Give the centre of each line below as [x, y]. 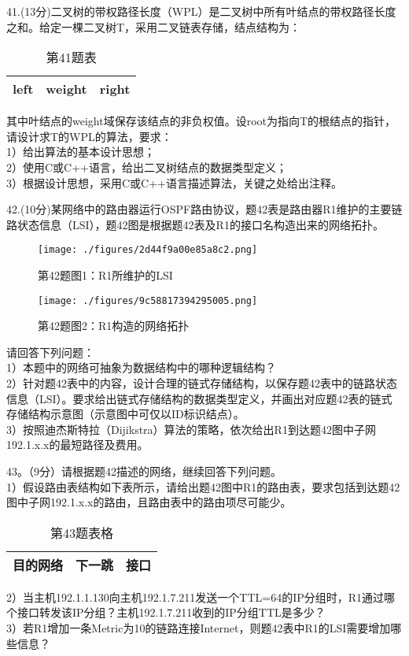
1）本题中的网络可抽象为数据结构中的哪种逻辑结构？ [141, 367]
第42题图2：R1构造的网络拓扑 [114, 326]
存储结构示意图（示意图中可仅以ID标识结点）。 [125, 414]
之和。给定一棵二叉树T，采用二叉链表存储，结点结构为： [154, 26]
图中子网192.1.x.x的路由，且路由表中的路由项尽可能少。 [149, 502]
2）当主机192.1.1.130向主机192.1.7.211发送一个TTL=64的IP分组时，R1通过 [195, 597]
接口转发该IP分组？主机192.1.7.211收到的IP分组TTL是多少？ [171, 612]
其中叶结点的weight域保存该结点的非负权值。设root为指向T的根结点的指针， [201, 121]
